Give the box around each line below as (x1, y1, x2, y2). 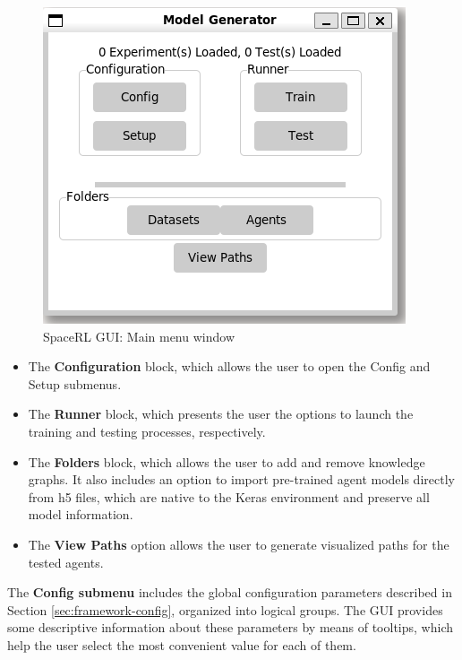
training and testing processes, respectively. (28, 421, 266, 440)
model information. (28, 505, 133, 524)
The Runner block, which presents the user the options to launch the (28, 404, 414, 423)
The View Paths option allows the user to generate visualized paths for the (28, 534, 449, 553)
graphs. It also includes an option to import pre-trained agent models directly (28, 470, 455, 489)
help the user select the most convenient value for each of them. (7, 635, 356, 654)
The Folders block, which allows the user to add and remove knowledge (28, 452, 425, 471)
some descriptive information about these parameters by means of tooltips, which (7, 618, 453, 637)
